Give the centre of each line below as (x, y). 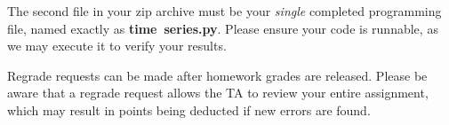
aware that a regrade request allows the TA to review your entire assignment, (218, 93)
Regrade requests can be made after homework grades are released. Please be (217, 75)
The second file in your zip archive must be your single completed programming (224, 11)
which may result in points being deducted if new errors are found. (189, 109)
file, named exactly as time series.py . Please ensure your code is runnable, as (223, 28)
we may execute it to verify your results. (117, 46)
